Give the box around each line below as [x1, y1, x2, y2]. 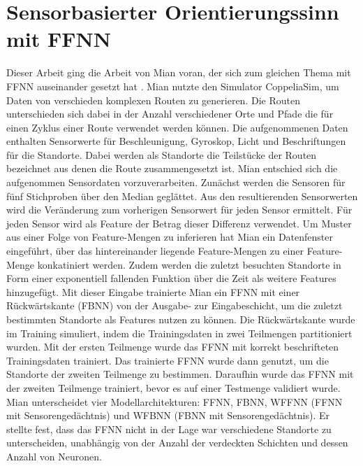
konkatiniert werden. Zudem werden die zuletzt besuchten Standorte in [37, 257, 341, 271]
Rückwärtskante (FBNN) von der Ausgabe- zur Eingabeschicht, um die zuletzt [6, 298, 343, 313]
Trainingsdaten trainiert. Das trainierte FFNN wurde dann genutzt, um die [6, 353, 329, 367]
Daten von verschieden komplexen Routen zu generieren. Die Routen [6, 92, 300, 107]
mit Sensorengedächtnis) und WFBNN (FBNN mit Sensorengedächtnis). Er [6, 408, 330, 423]
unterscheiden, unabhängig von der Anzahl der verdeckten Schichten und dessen [6, 435, 348, 450]
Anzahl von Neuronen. [6, 449, 102, 463]
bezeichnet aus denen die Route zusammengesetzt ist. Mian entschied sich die [6, 161, 338, 176]
